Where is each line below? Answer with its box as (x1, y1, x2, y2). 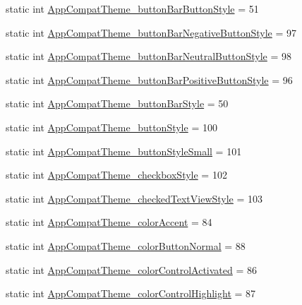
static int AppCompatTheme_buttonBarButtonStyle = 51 (6, 1, 259, 16)
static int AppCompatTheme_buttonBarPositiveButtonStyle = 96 (6, 72, 293, 87)
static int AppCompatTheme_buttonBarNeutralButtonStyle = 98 (6, 49, 292, 64)
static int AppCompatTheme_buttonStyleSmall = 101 (6, 143, 242, 158)
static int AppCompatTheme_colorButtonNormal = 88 (6, 238, 246, 253)
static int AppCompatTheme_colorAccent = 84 (6, 215, 212, 229)
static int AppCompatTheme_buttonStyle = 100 (6, 119, 217, 134)
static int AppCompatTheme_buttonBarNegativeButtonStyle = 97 (6, 25, 296, 40)
